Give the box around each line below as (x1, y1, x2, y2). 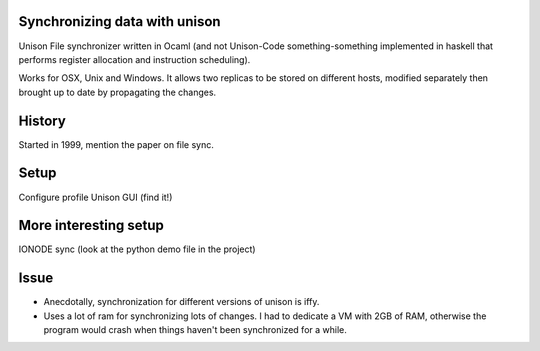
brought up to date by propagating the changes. (18, 86, 217, 98)
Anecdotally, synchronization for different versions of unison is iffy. (43, 296, 320, 308)
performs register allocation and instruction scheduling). (18, 53, 251, 65)
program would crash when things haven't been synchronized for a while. (43, 324, 347, 336)
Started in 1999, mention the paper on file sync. (18, 138, 215, 150)
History (18, 112, 67, 129)
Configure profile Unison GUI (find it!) (18, 191, 173, 203)
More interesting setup (18, 217, 165, 234)
